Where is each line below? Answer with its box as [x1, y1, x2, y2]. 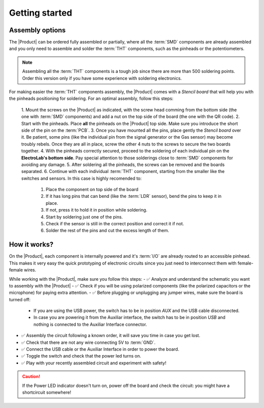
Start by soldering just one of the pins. [45, 214, 123, 220]
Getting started [9, 7, 72, 18]
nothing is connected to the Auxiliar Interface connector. [33, 321, 147, 327]
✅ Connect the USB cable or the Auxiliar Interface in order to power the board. [21, 346, 179, 352]
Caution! [22, 374, 41, 380]
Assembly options [9, 26, 66, 34]
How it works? [9, 240, 54, 249]
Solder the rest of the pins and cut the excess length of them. [45, 228, 170, 234]
